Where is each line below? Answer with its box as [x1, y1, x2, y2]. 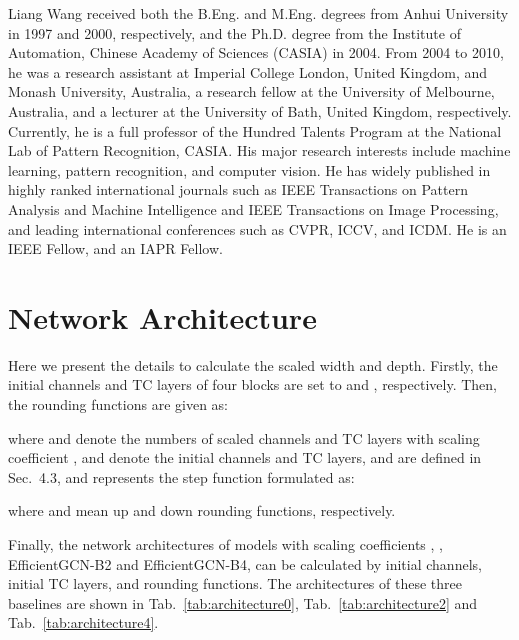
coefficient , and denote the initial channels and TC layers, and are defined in [8, 447, 482, 468]
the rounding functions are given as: [8, 394, 228, 415]
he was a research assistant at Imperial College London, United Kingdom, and [8, 61, 488, 82]
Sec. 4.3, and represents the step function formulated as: [8, 466, 355, 487]
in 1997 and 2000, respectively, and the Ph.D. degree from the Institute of [8, 22, 461, 43]
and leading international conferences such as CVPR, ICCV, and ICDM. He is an [8, 218, 507, 239]
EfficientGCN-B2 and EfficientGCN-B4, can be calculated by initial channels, [8, 553, 482, 574]
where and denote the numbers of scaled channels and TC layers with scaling [8, 427, 480, 448]
